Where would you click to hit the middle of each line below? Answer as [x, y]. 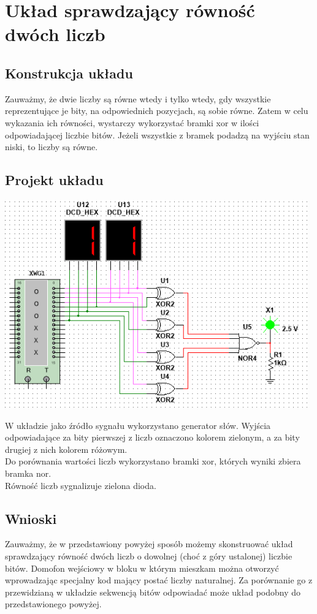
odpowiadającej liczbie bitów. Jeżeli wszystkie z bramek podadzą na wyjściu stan [157, 135]
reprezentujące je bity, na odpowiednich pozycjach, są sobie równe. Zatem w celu [157, 111]
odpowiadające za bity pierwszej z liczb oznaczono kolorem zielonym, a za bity [152, 437]
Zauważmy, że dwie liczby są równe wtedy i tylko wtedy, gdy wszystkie [138, 98]
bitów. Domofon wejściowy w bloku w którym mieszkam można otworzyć [142, 568]
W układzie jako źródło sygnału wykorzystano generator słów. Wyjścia [138, 425]
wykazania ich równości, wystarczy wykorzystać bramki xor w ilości [132, 122]
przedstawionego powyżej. [53, 604]
